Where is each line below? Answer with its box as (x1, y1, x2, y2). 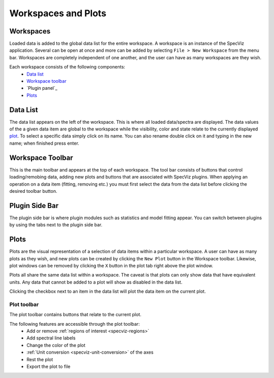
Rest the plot (26, 356, 53, 362)
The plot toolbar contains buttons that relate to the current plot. (9, 312, 142, 318)
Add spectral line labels (26, 335, 76, 341)
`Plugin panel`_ (26, 85, 58, 91)
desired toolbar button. (9, 188, 58, 194)
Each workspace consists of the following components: (9, 64, 125, 70)
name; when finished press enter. (9, 140, 80, 146)
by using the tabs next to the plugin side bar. (9, 222, 102, 228)
